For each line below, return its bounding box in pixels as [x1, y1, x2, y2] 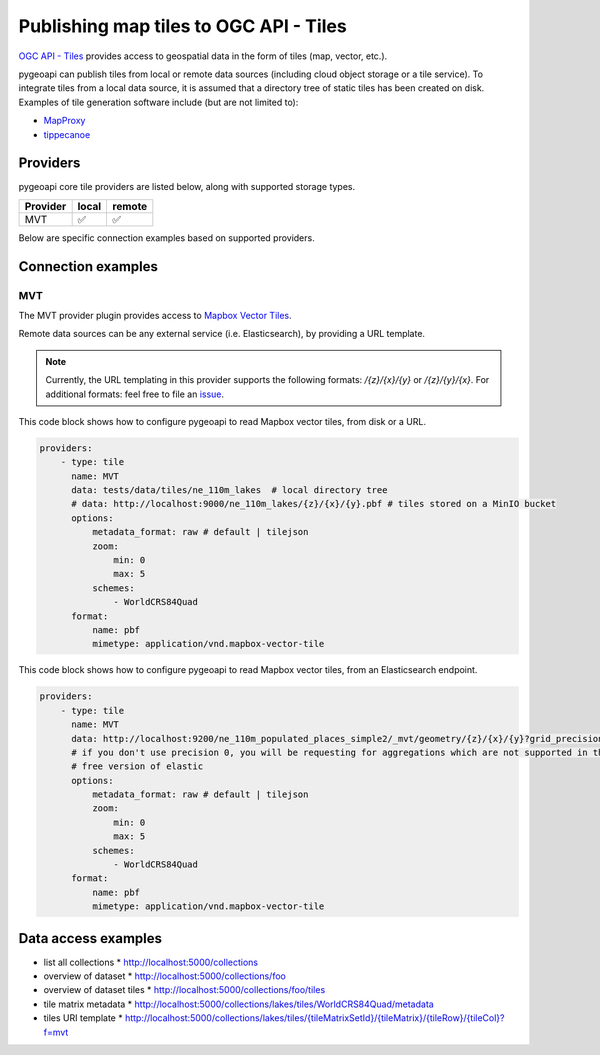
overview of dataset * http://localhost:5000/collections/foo [43, 970, 287, 982]
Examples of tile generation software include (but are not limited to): [18, 96, 299, 108]
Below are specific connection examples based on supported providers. [18, 231, 315, 244]
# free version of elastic [71, 761, 204, 772]
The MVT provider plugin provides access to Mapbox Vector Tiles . [18, 309, 292, 321]
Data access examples [18, 930, 163, 947]
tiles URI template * [43, 1012, 124, 1024]
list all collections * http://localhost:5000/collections [43, 956, 259, 968]
